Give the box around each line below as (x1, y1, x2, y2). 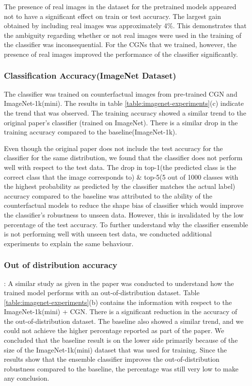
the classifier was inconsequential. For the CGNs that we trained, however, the (4, 39, 237, 50)
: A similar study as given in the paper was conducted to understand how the (4, 278, 234, 288)
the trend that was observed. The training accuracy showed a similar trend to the (4, 107, 246, 117)
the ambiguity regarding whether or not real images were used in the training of (4, 30, 242, 40)
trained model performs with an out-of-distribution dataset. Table (4, 287, 200, 298)
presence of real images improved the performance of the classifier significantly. (4, 49, 238, 59)
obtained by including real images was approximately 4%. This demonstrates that (4, 20, 247, 31)
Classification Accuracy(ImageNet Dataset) (4, 69, 176, 82)
